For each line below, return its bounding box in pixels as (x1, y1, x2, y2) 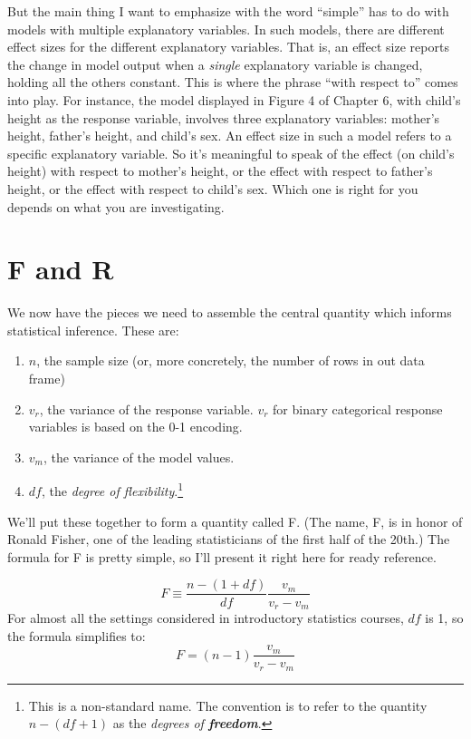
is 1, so (425, 608, 464, 627)
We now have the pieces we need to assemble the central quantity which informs (7, 303, 452, 322)
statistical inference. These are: (7, 320, 179, 339)
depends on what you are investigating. (7, 197, 225, 216)
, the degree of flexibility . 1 (41, 479, 184, 501)
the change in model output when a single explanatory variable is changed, (7, 54, 423, 73)
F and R (7, 250, 114, 287)
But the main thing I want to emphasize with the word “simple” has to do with (7, 2, 449, 20)
